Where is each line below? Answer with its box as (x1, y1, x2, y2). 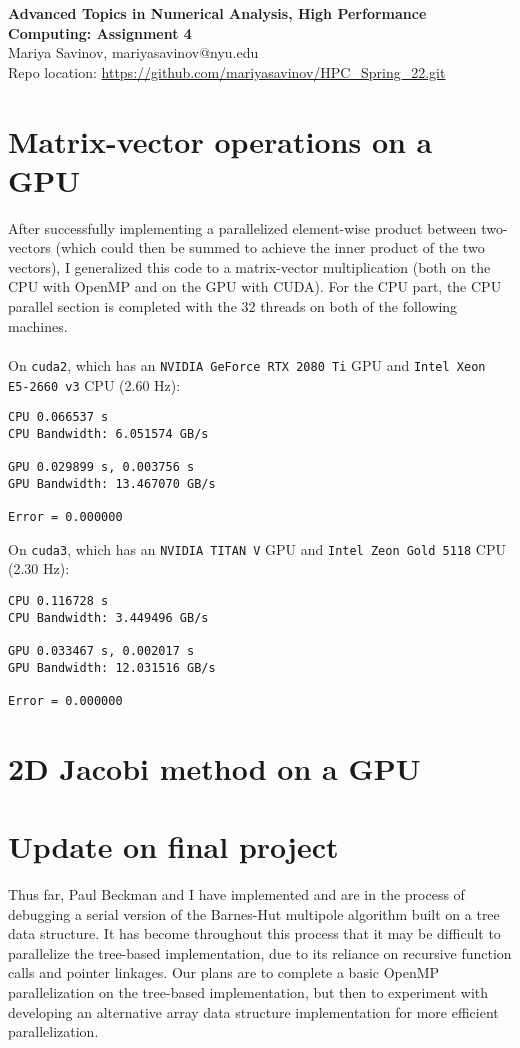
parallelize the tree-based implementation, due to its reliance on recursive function (8, 942, 512, 963)
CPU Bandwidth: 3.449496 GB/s (8, 610, 209, 625)
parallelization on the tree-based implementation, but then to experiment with (8, 982, 489, 1003)
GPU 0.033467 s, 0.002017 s (8, 643, 195, 658)
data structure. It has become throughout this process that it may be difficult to (8, 923, 501, 944)
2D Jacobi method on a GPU (8, 747, 421, 788)
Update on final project (8, 826, 339, 867)
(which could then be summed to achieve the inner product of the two (55, 237, 485, 258)
